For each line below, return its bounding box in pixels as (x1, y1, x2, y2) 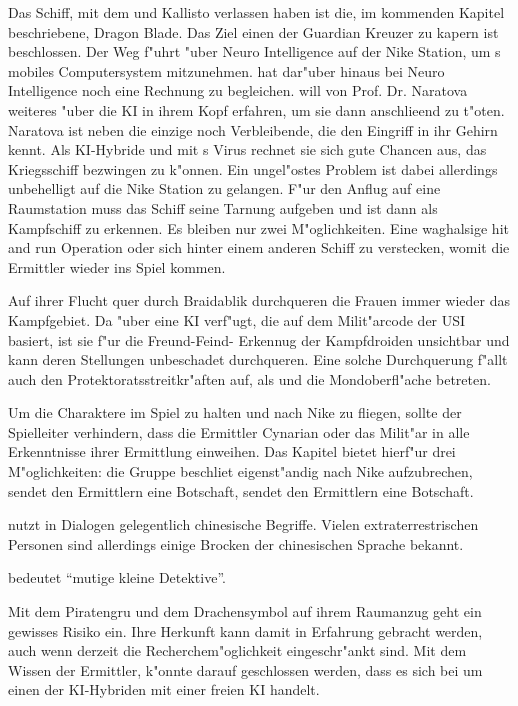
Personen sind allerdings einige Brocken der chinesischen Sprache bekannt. (8, 533, 464, 554)
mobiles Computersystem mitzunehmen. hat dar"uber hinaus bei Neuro (8, 60, 445, 81)
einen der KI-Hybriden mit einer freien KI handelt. (8, 679, 320, 700)
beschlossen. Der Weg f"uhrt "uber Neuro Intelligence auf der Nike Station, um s (8, 41, 501, 62)
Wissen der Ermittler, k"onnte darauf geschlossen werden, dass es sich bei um (8, 659, 483, 680)
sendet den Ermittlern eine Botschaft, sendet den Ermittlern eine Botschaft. (8, 480, 474, 501)
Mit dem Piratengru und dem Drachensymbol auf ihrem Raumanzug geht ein (8, 601, 482, 622)
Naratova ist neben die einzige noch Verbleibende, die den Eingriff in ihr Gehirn (8, 119, 498, 140)
